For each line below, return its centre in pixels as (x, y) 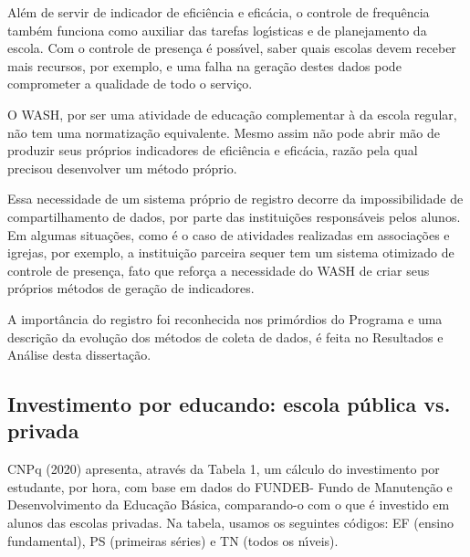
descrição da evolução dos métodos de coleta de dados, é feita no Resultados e (225, 336)
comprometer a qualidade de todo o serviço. (130, 84)
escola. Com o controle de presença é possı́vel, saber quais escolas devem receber (232, 48)
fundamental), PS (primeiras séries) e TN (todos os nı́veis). (173, 540)
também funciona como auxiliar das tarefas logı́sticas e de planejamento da (217, 30)
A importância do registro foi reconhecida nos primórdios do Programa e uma (225, 318)
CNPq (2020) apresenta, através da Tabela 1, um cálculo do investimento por (224, 469)
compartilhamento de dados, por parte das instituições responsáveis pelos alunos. (234, 216)
